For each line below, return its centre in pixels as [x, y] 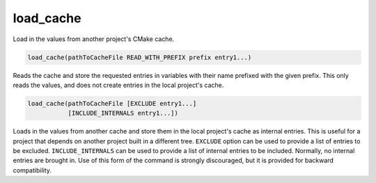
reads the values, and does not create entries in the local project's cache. [118, 85]
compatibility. [32, 170]
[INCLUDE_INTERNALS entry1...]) [123, 113]
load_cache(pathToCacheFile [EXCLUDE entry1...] [112, 103]
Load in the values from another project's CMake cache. [94, 39]
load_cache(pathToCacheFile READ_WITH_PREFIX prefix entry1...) [140, 57]
